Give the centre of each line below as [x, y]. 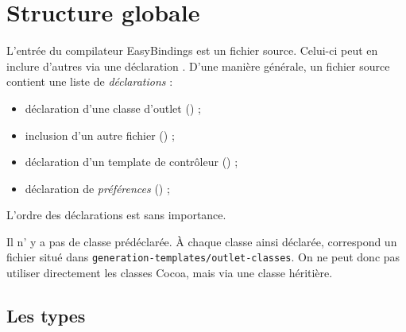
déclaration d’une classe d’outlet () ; [113, 108]
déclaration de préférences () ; [97, 188]
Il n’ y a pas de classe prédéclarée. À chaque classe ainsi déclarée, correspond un [202, 241]
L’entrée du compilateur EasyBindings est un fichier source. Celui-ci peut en [192, 50]
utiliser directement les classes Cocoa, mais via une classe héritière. [170, 273]
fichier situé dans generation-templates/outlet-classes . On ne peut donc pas [203, 257]
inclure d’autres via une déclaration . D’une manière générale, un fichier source [198, 66]
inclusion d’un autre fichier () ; [100, 135]
